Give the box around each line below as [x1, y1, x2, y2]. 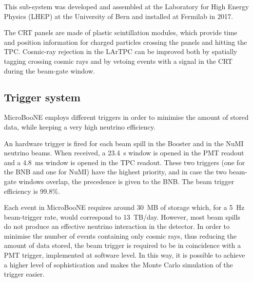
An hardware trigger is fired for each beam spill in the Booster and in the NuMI [4, 138, 244, 148]
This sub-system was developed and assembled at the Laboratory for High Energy [4, 1, 249, 11]
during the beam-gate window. [4, 65, 95, 75]
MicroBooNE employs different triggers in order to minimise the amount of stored [4, 112, 249, 122]
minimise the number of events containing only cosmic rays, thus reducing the [4, 230, 237, 241]
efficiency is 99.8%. [4, 186, 60, 196]
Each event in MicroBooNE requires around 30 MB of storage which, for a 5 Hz [4, 202, 245, 212]
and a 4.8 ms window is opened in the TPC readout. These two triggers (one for [4, 157, 245, 167]
